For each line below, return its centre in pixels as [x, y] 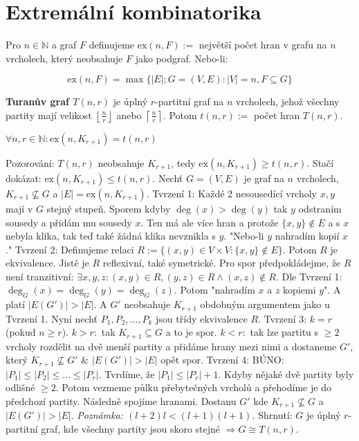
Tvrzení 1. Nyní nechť [52, 318]
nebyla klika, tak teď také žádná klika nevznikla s [111, 236]
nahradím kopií [307, 236]
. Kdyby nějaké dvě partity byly [286, 373]
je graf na [264, 178]
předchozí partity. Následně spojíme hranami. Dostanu [121, 401]
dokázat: [24, 178]
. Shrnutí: [272, 415]
